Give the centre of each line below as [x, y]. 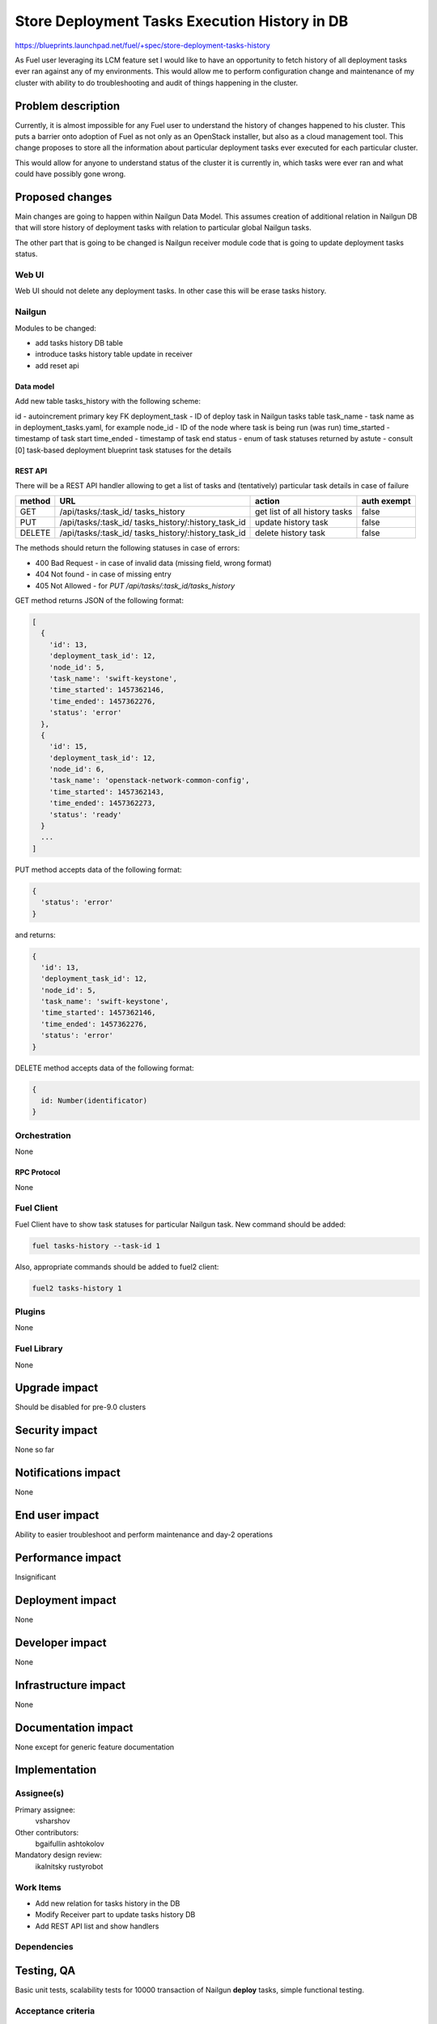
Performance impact [68, 1557]
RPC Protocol [38, 1172]
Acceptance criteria [55, 2010]
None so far [35, 1450]
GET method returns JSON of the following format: [99, 601]
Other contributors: [47, 1832]
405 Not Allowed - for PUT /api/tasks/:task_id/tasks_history [135, 585]
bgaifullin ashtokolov [70, 1843]
